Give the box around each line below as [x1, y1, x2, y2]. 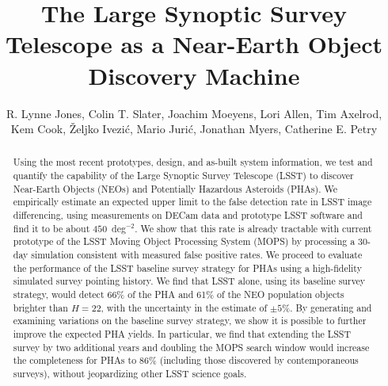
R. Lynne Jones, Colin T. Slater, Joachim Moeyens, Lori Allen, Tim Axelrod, [6, 105, 382, 121]
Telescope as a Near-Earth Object [5, 28, 383, 60]
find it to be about [13, 221, 90, 235]
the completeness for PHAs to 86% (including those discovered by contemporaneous [13, 354, 359, 367]
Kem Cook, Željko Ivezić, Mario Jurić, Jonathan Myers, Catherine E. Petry [10, 120, 378, 137]
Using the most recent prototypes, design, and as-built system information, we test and [13, 155, 373, 169]
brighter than [13, 300, 68, 314]
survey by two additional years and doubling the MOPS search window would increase [13, 340, 370, 354]
